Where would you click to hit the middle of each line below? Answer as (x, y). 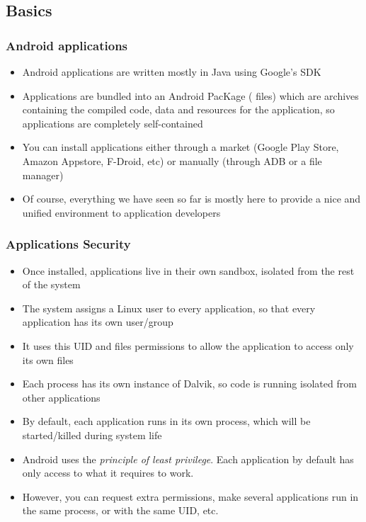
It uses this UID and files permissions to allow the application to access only (188, 345)
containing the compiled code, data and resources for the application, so (178, 109)
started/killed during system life (92, 435)
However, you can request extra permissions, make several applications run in (190, 496)
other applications (61, 397)
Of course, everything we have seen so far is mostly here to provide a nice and (191, 199)
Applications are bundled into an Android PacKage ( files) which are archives (190, 95)
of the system (51, 284)
